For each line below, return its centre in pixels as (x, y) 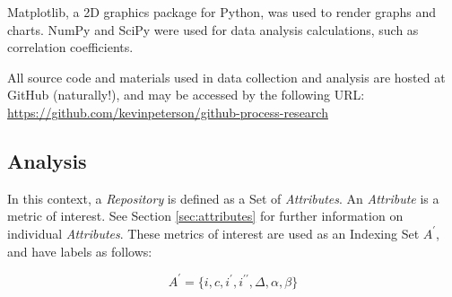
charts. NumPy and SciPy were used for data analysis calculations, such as (213, 29)
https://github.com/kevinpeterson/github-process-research (168, 112)
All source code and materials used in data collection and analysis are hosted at (226, 77)
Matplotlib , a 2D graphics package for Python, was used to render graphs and (222, 12)
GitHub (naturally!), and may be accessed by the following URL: (186, 95)
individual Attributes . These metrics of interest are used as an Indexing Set (213, 233)
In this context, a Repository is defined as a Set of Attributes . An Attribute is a (223, 198)
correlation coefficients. (70, 47)
